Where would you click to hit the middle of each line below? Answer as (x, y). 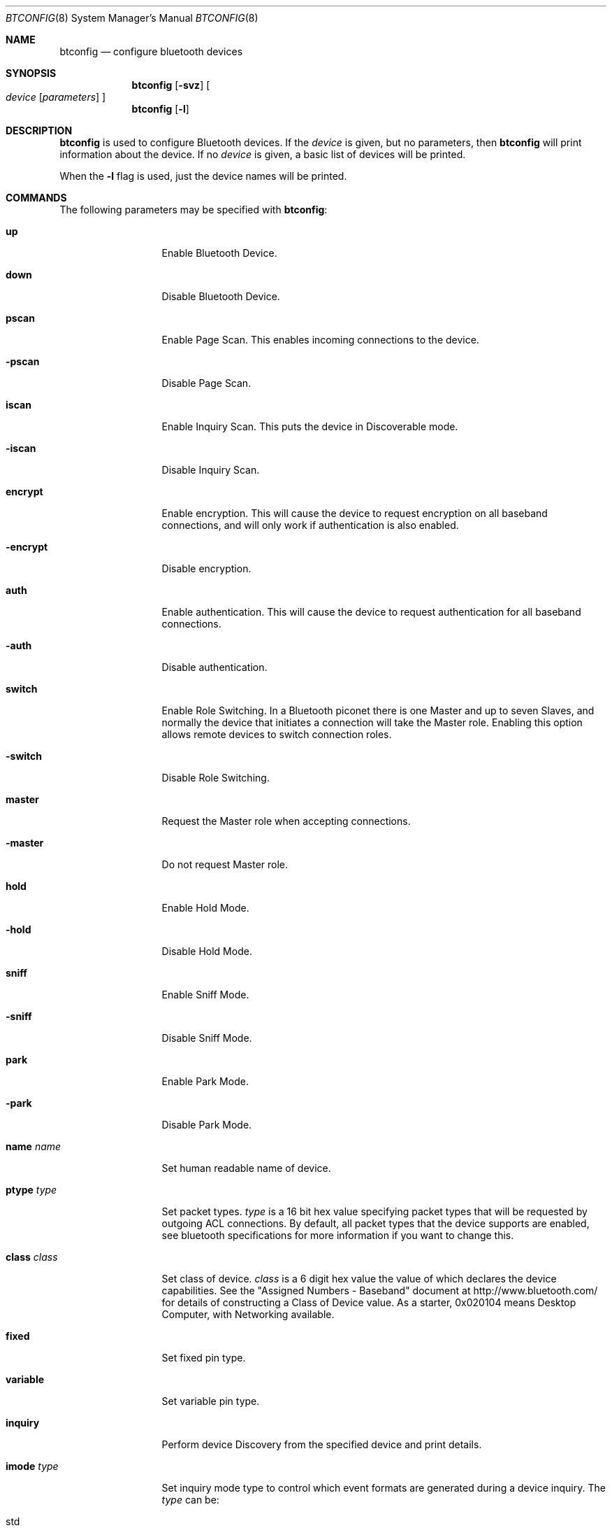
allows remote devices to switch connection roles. (277, 734)
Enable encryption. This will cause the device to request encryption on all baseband (355, 513)
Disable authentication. (214, 667)
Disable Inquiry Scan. (211, 470)
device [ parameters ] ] (56, 97)
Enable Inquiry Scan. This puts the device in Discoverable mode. (310, 426)
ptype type (31, 1190)
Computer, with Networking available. (248, 1314)
